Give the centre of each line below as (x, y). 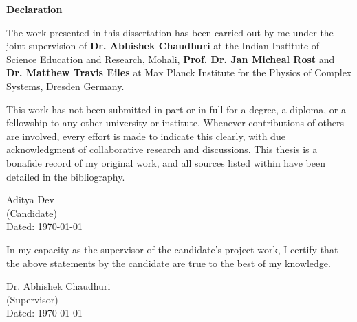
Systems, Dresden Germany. (65, 85)
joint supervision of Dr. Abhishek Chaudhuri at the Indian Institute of (163, 46)
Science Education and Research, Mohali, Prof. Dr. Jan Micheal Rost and (171, 59)
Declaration (34, 9)
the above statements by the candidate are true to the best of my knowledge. (169, 263)
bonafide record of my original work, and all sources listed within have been (166, 162)
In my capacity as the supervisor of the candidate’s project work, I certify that (172, 249)
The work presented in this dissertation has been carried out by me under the (170, 32)
